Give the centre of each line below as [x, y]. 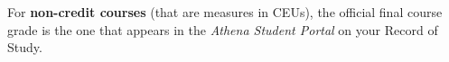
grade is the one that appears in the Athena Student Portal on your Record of [223, 29]
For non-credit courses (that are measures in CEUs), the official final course [225, 12]
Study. [25, 47]
